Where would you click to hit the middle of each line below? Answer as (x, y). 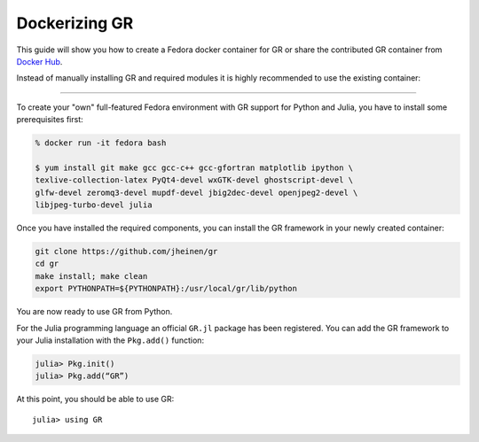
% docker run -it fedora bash (101, 143)
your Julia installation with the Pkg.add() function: (110, 340)
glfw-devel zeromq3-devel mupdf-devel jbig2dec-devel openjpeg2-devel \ (196, 192)
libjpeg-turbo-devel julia (94, 205)
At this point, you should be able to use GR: (95, 399)
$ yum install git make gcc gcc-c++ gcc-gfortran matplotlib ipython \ (194, 167)
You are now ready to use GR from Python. (94, 312)
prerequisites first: (50, 120)
